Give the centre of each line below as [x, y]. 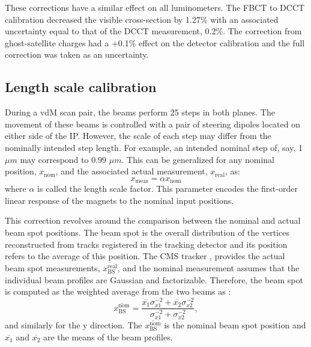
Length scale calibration [81, 87]
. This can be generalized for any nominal [198, 159]
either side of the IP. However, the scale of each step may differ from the [138, 136]
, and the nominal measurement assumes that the [208, 268]
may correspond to [54, 159]
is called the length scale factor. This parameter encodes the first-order [168, 189]
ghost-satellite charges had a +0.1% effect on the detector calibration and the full [155, 42]
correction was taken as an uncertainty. [77, 54]
